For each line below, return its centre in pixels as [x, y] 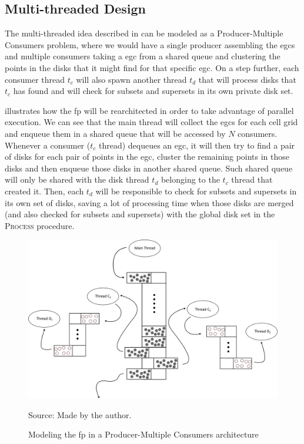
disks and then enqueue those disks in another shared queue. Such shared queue [149, 168]
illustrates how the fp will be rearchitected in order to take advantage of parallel [149, 110]
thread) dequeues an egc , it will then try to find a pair [197, 145]
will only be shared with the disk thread [77, 179]
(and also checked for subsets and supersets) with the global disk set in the [140, 214]
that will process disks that [247, 79]
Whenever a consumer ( [48, 145]
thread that [252, 179]
